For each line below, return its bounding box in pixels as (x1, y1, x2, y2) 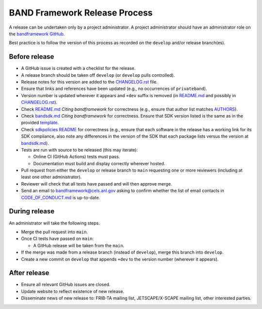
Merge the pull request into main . (21, 229, 88, 235)
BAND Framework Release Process (9, 7, 153, 18)
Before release (9, 52, 54, 61)
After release (9, 269, 49, 277)
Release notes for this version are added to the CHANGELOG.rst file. (21, 79, 158, 85)
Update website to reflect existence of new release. (21, 288, 125, 294)
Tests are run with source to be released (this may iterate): (21, 147, 138, 153)
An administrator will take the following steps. (9, 220, 100, 226)
